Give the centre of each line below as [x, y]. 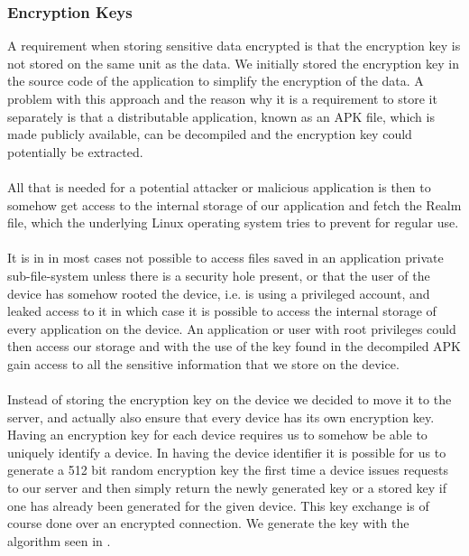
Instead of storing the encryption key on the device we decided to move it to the [230, 399]
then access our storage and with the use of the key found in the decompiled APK [234, 346]
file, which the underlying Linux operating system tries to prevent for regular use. [233, 222]
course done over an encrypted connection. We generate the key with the [208, 523]
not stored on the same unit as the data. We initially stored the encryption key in [233, 63]
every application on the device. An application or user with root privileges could [232, 328]
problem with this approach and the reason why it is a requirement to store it [222, 98]
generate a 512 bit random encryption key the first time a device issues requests [228, 470]
